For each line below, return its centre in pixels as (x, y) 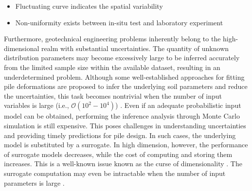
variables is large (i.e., (36, 105)
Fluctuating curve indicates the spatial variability (89, 6)
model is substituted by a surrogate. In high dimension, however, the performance (126, 145)
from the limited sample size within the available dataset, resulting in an (112, 67)
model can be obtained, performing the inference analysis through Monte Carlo (122, 116)
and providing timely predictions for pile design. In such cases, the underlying (120, 135)
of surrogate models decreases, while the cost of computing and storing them (118, 154)
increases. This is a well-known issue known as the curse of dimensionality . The (123, 164)
